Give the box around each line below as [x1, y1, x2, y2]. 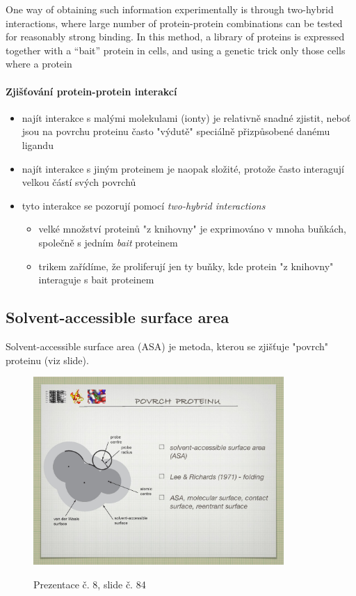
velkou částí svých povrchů [22, 175, 136, 189]
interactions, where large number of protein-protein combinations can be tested [6, 15, 343, 30]
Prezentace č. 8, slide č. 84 [33, 577, 146, 591]
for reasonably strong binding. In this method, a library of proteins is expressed [6, 29, 345, 44]
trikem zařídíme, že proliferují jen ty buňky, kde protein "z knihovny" [38, 258, 334, 273]
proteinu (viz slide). [6, 352, 89, 367]
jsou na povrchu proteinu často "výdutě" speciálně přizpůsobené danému [22, 124, 330, 139]
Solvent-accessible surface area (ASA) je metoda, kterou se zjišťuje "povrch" [6, 338, 329, 353]
